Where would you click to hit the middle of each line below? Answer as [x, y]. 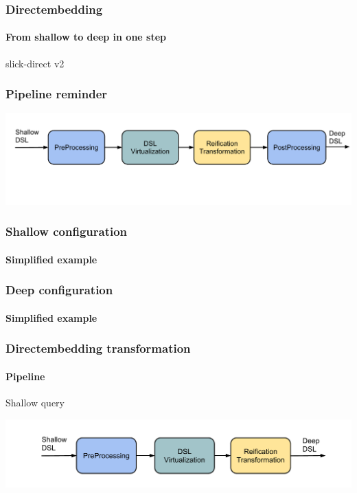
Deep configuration [59, 290]
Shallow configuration [67, 231]
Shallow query [35, 403]
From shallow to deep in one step [86, 37]
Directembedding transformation [98, 348]
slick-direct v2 [35, 63]
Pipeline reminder [57, 94]
